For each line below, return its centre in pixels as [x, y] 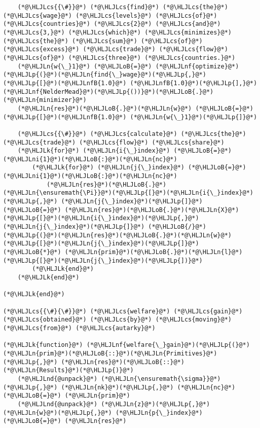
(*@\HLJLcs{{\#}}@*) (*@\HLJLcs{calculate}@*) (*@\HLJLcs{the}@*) [132, 134]
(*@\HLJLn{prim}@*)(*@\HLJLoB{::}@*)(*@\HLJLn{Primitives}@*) [110, 353]
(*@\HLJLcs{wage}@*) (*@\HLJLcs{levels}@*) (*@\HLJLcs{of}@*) [110, 15]
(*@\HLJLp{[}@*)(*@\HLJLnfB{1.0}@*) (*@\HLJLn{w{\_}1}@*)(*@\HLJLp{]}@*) [130, 117]
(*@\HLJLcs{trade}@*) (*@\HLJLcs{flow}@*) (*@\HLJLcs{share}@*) [114, 142]
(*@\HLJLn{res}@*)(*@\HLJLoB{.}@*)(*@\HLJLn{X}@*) [152, 210]
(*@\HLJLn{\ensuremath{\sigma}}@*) [161, 379]
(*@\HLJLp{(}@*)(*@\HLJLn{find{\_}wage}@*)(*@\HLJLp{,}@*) [105, 75]
